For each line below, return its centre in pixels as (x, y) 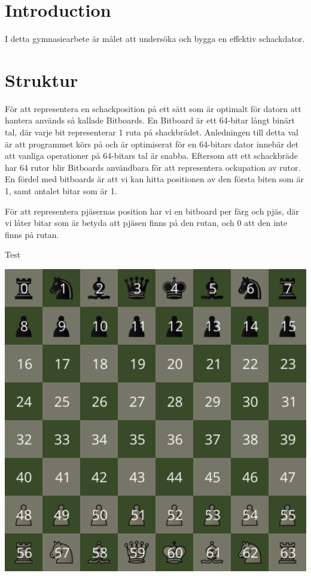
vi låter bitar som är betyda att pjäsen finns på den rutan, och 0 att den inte (146, 223)
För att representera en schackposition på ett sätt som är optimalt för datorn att (153, 108)
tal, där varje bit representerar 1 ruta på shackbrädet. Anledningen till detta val (152, 132)
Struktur (42, 79)
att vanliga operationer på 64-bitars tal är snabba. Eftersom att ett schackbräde (151, 156)
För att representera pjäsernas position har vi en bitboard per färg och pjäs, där (152, 211)
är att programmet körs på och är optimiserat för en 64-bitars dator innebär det (152, 144)
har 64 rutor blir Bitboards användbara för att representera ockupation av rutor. (153, 167)
